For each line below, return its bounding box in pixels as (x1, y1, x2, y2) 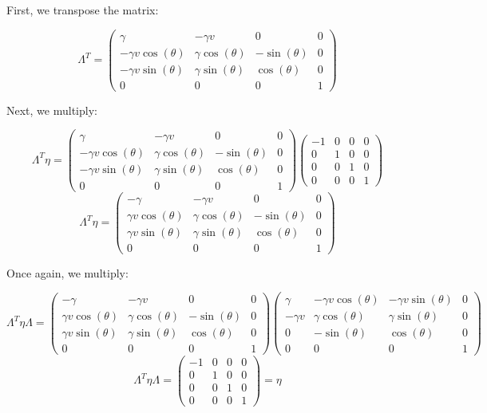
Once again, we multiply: (6, 264, 129, 281)
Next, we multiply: (6, 101, 97, 118)
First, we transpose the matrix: (6, 2, 159, 18)
